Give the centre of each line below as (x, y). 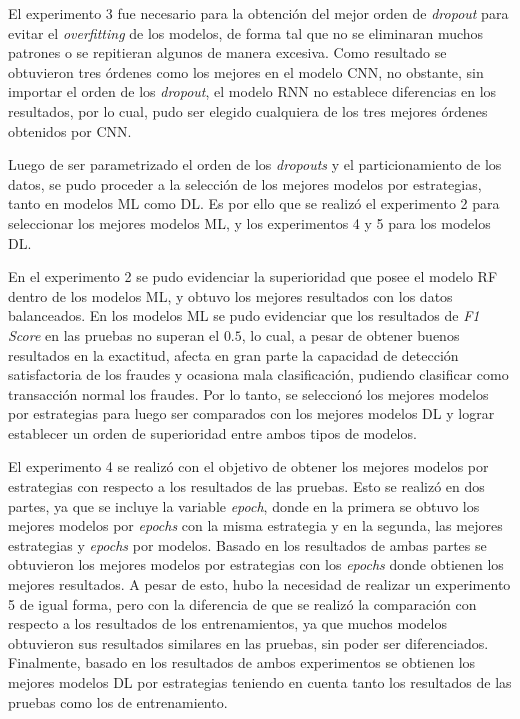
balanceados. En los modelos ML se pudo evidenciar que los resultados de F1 (244, 315)
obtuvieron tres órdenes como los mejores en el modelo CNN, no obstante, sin (246, 71)
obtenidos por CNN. (70, 130)
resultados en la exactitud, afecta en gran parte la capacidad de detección (233, 354)
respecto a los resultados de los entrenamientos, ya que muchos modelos (227, 623)
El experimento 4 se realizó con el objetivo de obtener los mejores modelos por (248, 466)
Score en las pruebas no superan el (114, 334)
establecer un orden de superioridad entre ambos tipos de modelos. (212, 432)
